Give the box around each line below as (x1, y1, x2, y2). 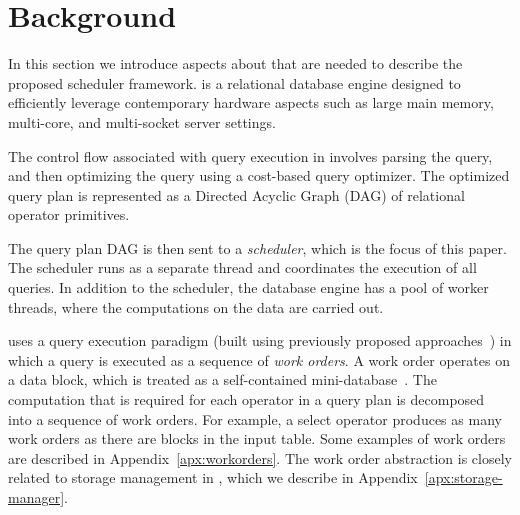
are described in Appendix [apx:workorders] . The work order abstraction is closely (8, 447, 512, 468)
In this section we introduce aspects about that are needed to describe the (8, 53, 463, 74)
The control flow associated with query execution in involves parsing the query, (8, 145, 493, 166)
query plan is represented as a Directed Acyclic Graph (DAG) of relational (8, 184, 465, 205)
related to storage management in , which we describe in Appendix (8, 467, 418, 488)
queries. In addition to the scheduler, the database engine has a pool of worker (8, 277, 489, 298)
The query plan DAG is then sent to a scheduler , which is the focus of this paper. (8, 237, 507, 258)
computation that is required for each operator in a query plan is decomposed (8, 389, 485, 410)
